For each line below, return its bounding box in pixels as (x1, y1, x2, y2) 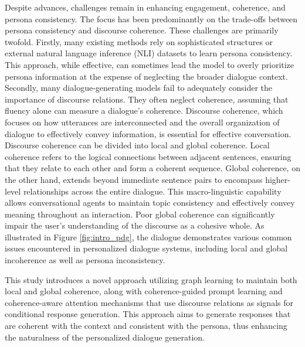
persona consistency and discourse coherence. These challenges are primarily (5, 24, 279, 36)
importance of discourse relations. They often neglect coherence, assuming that (5, 93, 289, 105)
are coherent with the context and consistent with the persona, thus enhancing (5, 319, 287, 332)
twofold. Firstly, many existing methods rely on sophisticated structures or (5, 35, 273, 47)
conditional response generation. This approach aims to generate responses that (5, 308, 291, 320)
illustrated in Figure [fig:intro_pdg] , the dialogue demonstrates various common (5, 230, 292, 243)
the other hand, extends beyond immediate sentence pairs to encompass (5, 173, 263, 185)
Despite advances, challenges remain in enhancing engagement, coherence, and (5, 1, 286, 13)
